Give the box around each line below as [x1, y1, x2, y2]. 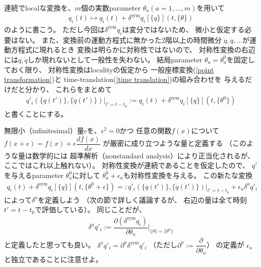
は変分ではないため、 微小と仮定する [122, 24, 245, 34]
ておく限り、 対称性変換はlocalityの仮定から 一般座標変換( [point [4, 64, 214, 74]
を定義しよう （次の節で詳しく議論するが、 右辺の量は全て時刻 [38, 194, 247, 205]
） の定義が [206, 239, 244, 250]
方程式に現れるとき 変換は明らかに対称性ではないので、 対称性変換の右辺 [11, 44, 255, 55]
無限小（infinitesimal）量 [4, 125, 84, 136]
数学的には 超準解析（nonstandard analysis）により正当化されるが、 [32, 150, 255, 160]
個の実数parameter [81, 3, 141, 13]
